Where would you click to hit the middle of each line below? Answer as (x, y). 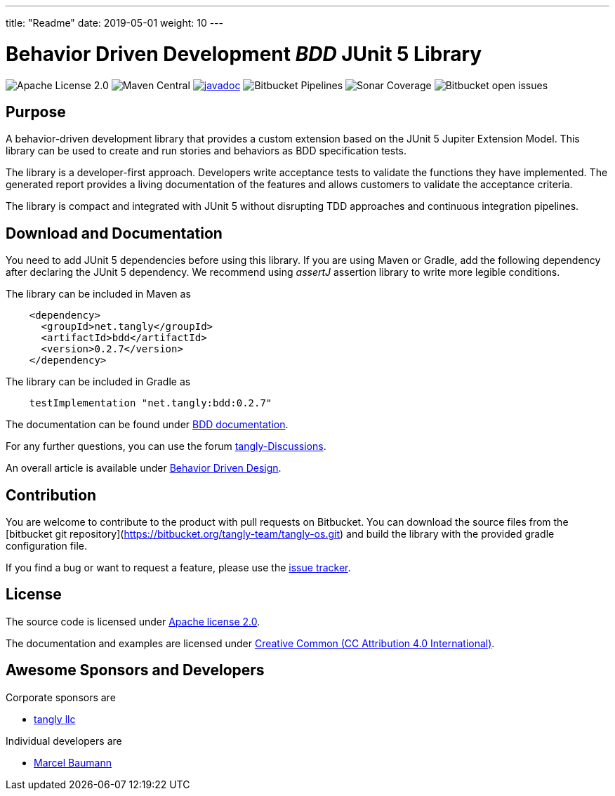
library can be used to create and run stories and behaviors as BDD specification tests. (206, 151)
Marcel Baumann (73, 762)
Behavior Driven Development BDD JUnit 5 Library (244, 54)
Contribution (51, 495)
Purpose (36, 112)
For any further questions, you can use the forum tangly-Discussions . (166, 446)
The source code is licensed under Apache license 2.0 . (133, 621)
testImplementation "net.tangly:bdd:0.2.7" (151, 403)
